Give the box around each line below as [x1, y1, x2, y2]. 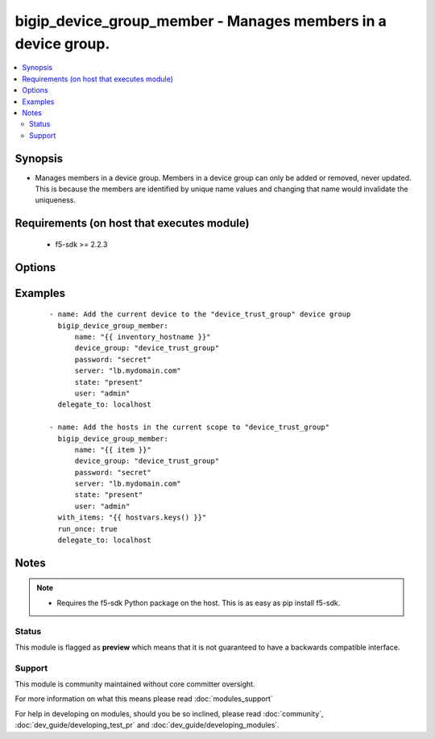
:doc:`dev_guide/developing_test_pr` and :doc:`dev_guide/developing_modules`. [14, 720, 280, 730]
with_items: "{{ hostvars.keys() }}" [57, 513, 207, 522]
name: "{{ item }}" [74, 445, 152, 454]
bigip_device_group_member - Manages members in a [14, 12, 387, 30]
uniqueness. [35, 195, 77, 205]
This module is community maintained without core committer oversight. [14, 679, 255, 689]
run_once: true [57, 524, 118, 533]
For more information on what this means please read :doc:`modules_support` [14, 694, 273, 704]
